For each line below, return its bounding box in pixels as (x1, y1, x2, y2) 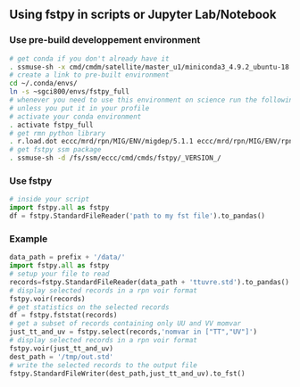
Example (9, 232, 48, 244)
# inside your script (9, 195, 90, 204)
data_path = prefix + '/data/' (9, 253, 126, 262)
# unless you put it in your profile (9, 103, 150, 112)
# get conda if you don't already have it (9, 54, 170, 63)
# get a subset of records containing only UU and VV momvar (9, 319, 242, 328)
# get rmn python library (9, 128, 105, 137)
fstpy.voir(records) (9, 294, 87, 303)
